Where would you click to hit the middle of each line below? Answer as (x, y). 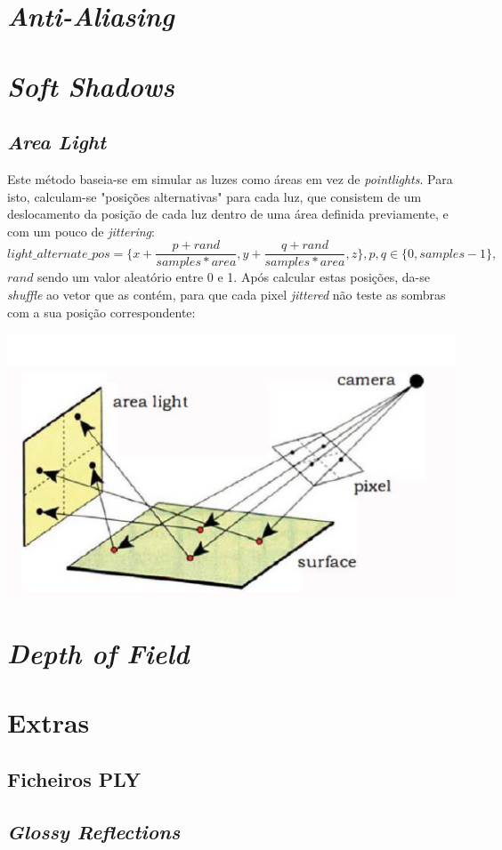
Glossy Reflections (94, 831)
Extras (49, 722)
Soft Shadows (91, 85)
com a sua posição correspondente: (101, 312)
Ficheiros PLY (74, 778)
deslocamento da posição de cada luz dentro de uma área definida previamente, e (228, 214)
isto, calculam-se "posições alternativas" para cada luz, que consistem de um (215, 196)
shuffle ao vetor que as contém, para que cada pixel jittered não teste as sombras (227, 294)
